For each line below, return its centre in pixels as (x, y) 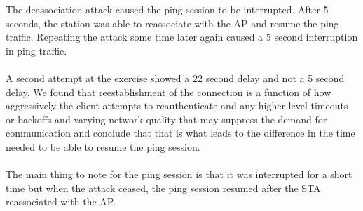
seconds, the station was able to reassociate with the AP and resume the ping (172, 23)
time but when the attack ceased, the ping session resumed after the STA (163, 188)
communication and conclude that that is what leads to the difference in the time (180, 133)
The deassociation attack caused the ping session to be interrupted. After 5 (167, 9)
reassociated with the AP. (61, 202)
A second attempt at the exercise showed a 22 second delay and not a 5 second (175, 77)
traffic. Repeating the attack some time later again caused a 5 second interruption (182, 37)
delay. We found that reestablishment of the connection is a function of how (169, 91)
